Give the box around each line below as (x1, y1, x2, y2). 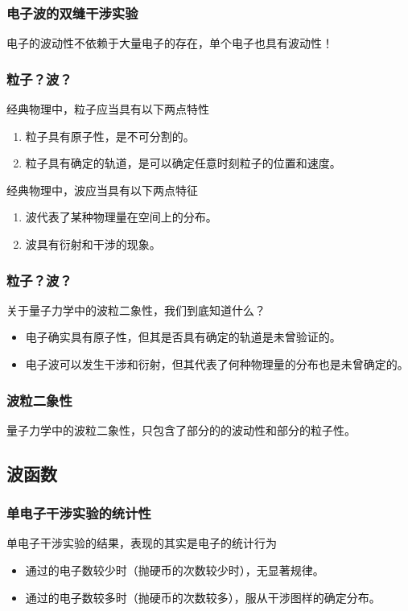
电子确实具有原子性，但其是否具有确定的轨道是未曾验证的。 (25, 328, 341, 345)
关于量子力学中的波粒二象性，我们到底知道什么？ (6, 301, 266, 318)
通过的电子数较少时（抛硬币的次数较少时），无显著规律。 (25, 562, 324, 578)
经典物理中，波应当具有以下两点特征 (6, 181, 198, 198)
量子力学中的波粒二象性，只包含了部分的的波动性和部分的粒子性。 (6, 421, 356, 438)
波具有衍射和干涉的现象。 (25, 236, 161, 252)
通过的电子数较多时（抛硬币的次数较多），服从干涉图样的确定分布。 (25, 588, 381, 605)
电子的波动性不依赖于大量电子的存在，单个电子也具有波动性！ (6, 35, 333, 52)
